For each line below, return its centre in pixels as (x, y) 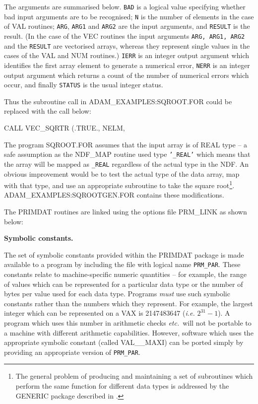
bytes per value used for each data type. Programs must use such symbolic (117, 294)
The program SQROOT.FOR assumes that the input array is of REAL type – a (126, 144)
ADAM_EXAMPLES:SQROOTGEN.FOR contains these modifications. (114, 195)
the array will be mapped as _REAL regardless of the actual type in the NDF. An (127, 164)
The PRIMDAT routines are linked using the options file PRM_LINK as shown (126, 211)
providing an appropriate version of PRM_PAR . (72, 352)
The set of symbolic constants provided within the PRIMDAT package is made (124, 254)
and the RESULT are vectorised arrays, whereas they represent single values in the (127, 45)
